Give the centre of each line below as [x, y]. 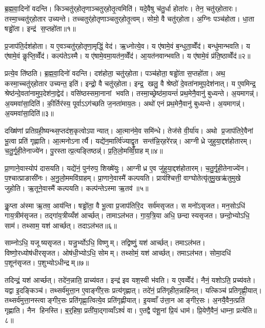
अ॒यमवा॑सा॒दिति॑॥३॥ [29, 113]
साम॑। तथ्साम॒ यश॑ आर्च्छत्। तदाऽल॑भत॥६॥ [61, 225]
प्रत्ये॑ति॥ [247, 310]
